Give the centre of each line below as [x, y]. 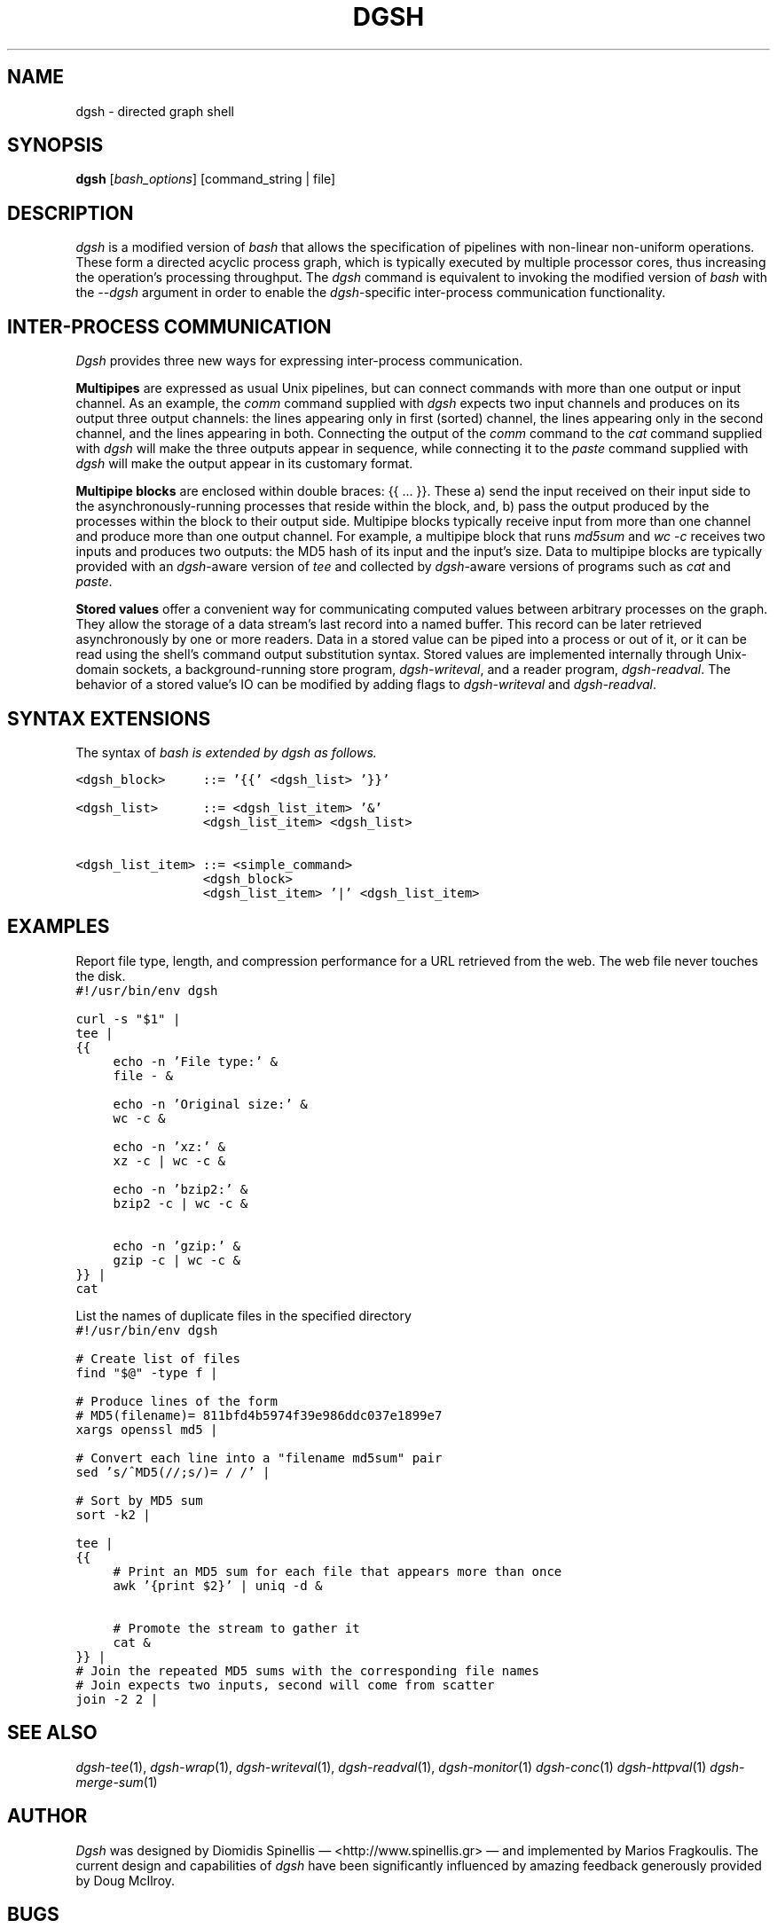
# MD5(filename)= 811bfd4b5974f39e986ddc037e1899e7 [259, 1415]
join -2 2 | [117, 1699]
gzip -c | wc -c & [177, 1260]
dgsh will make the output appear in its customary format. [244, 464]
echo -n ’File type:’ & [195, 1061]
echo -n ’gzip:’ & [177, 1246]
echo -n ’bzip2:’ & [181, 1189]
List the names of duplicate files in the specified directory [243, 1315]
